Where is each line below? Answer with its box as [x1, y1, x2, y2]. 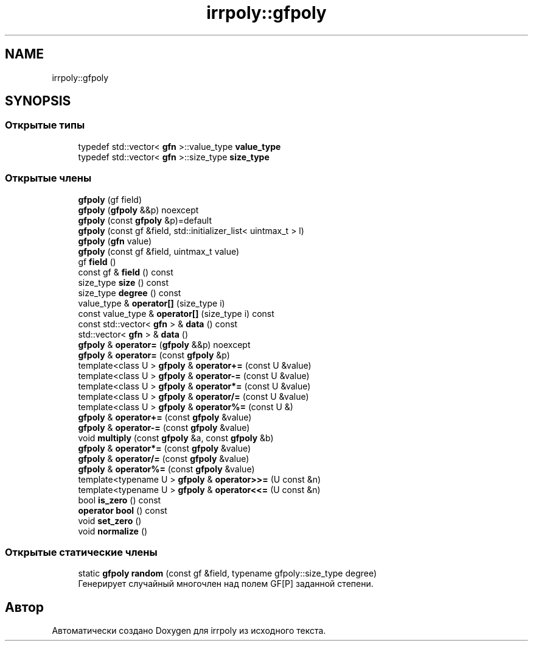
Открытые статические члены [5, 545, 158, 558]
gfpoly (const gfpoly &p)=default [78, 215, 212, 225]
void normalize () [78, 525, 148, 536]
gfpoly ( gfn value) [78, 235, 152, 246]
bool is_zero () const [78, 494, 161, 505]
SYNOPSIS [5, 93, 71, 109]
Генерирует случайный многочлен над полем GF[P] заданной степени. [78, 578, 374, 589]
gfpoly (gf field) [78, 194, 142, 205]
